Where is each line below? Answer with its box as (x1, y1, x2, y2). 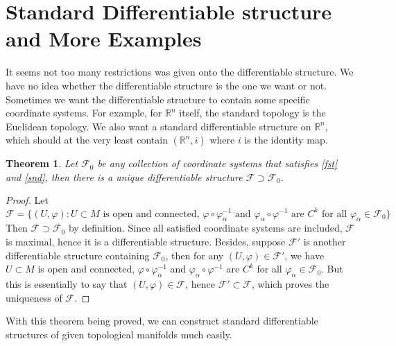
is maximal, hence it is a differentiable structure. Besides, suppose (6, 234, 286, 248)
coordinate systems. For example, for (6, 105, 162, 120)
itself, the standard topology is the (179, 105, 326, 120)
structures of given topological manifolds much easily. (6, 327, 232, 341)
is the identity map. (244, 132, 328, 147)
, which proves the (251, 276, 329, 291)
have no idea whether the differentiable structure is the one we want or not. (6, 78, 327, 92)
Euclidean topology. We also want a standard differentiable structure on (6, 119, 311, 133)
